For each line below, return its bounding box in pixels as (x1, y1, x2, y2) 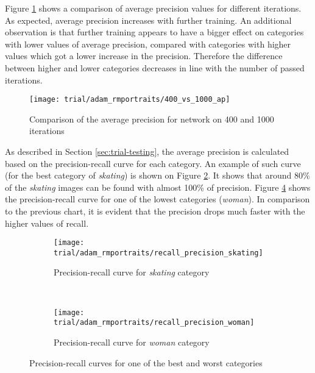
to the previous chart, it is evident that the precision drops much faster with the (5, 204, 305, 217)
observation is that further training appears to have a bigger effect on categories (5, 26, 304, 38)
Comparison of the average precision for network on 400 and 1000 (29, 112, 274, 125)
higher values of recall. (5, 216, 89, 229)
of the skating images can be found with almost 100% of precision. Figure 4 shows (5, 180, 311, 193)
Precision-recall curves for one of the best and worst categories (29, 356, 263, 369)
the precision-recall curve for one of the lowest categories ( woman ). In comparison (5, 193, 310, 205)
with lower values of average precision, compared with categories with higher (5, 37, 291, 50)
